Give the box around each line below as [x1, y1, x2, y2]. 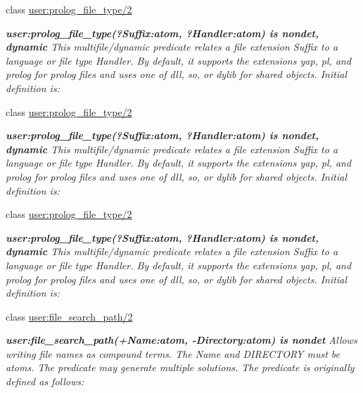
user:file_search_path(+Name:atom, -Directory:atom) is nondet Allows [6, 333, 357, 347]
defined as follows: [6, 374, 84, 389]
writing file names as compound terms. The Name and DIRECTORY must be [6, 346, 340, 361]
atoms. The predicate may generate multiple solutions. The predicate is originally [6, 360, 355, 375]
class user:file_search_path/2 [6, 309, 133, 323]
